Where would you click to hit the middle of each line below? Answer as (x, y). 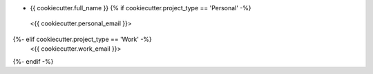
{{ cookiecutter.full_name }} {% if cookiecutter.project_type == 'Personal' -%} (141, 8)
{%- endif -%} (33, 61)
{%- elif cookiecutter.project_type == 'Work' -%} (82, 39)
